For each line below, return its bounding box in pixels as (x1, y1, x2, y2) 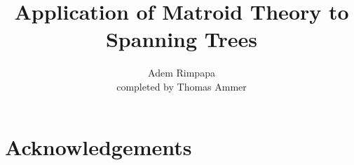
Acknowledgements (5, 132, 192, 161)
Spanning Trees (105, 25, 258, 53)
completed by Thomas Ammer (116, 79, 247, 93)
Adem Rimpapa (148, 65, 215, 80)
